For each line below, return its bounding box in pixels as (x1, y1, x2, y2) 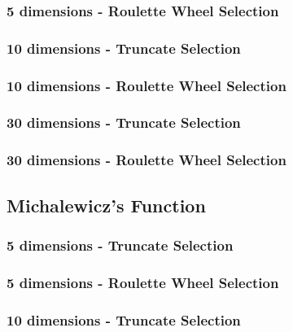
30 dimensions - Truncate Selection (7, 112, 241, 133)
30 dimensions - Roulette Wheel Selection (7, 150, 286, 170)
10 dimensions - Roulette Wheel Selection (7, 75, 286, 95)
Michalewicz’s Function (7, 192, 206, 217)
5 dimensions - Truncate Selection (7, 234, 234, 255)
